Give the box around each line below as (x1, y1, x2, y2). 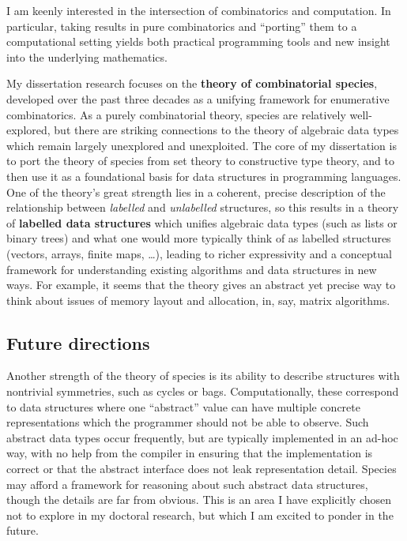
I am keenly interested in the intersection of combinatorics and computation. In (6, 2, 391, 18)
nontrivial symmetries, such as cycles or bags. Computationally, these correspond (6, 383, 399, 400)
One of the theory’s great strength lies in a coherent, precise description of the (6, 183, 386, 200)
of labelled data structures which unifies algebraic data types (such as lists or (6, 214, 398, 231)
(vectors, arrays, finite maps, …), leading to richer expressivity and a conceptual (6, 245, 392, 261)
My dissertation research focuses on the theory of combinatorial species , (6, 75, 378, 92)
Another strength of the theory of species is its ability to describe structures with (6, 367, 400, 384)
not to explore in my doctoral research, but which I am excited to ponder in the (6, 506, 394, 523)
